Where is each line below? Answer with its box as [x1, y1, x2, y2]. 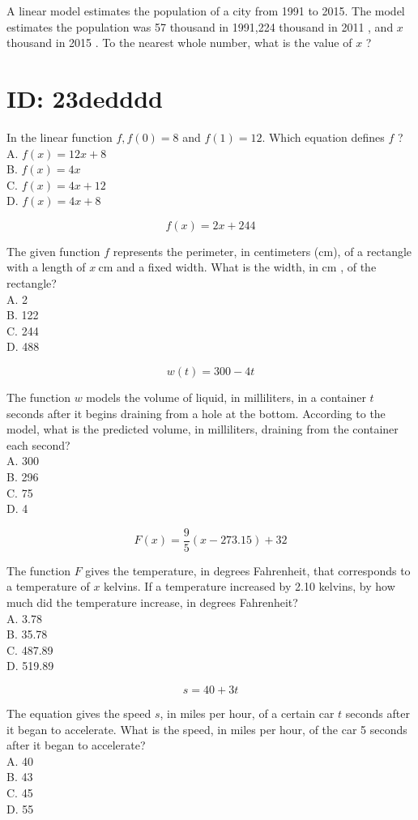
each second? [6, 436, 70, 453]
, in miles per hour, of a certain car [160, 705, 335, 721]
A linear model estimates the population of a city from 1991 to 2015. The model [6, 2, 405, 19]
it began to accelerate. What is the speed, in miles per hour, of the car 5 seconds [6, 720, 407, 737]
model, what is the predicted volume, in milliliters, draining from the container [6, 421, 399, 438]
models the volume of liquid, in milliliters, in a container [86, 389, 366, 406]
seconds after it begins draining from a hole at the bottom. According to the [6, 404, 386, 421]
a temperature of [6, 578, 90, 595]
